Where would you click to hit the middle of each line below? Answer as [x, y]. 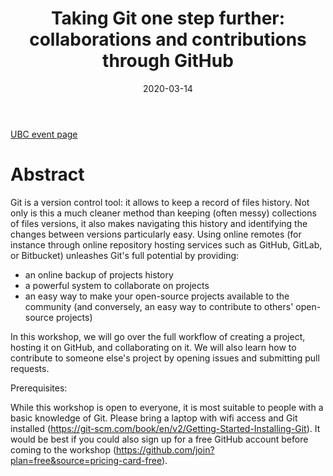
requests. [30, 368]
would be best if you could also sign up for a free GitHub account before [159, 439]
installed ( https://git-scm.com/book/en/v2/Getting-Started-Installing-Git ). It [165, 428]
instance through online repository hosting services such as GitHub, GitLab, [166, 244]
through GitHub [168, 61]
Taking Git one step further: [168, 18]
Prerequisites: [39, 388]
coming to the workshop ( [63, 449]
